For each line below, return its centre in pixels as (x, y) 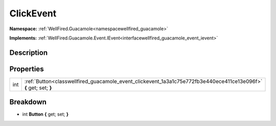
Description (29, 52)
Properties (27, 69)
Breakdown (28, 102)
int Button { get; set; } (45, 114)
